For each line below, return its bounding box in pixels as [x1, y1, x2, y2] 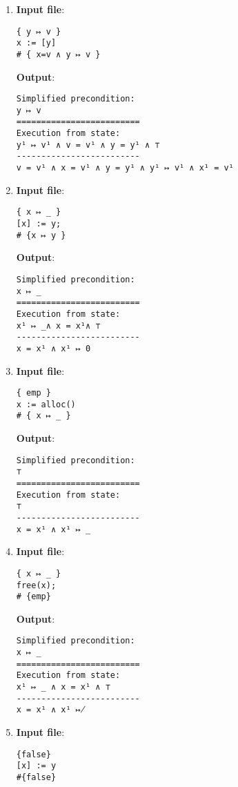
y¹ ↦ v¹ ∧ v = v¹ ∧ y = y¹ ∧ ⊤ [16, 139, 160, 150]
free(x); [16, 580, 57, 590]
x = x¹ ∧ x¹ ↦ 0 [16, 343, 91, 353]
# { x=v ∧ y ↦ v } [16, 49, 101, 59]
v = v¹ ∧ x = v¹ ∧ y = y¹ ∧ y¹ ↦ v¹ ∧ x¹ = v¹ [16, 163, 234, 173]
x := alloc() [16, 399, 76, 409]
